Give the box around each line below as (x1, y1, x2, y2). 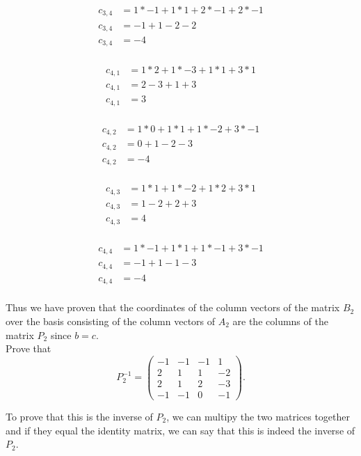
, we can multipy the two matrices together (166, 409, 350, 423)
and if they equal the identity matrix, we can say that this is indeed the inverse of (6, 423, 355, 437)
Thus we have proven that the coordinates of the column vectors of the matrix (6, 300, 340, 315)
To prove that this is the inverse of (6, 409, 153, 423)
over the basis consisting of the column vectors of (6, 314, 216, 329)
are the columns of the (232, 314, 328, 329)
